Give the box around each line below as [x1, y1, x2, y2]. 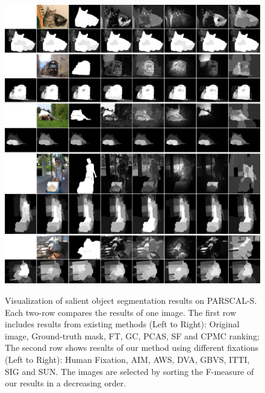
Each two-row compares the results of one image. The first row [5, 306, 237, 318]
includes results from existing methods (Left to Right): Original [5, 318, 240, 330]
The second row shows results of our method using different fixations [5, 341, 259, 354]
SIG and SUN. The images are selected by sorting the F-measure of [5, 365, 254, 377]
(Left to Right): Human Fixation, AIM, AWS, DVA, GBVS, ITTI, [5, 353, 250, 365]
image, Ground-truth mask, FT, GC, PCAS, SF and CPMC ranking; [5, 329, 260, 342]
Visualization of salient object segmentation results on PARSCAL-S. [5, 294, 257, 306]
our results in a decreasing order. [5, 377, 126, 389]
